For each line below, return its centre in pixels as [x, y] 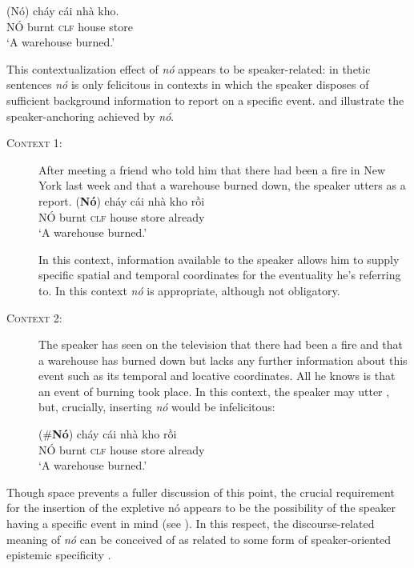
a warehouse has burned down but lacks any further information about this [223, 360]
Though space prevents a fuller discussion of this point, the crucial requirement [201, 492]
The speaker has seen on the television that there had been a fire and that [221, 344]
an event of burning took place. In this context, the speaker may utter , [214, 391]
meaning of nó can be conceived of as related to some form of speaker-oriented [199, 539]
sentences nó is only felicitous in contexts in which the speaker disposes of [188, 84]
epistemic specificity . [59, 555]
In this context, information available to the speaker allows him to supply [219, 259]
